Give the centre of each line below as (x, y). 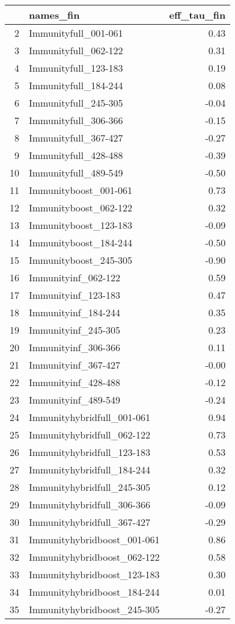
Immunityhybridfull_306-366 (90, 504)
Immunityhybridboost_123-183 (94, 574)
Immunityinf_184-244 (75, 312)
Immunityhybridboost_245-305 (94, 609)
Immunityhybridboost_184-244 (94, 592)
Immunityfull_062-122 (76, 50)
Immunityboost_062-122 (81, 207)
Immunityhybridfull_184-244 (90, 470)
